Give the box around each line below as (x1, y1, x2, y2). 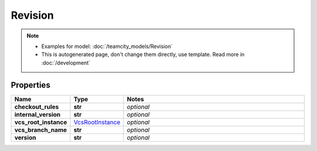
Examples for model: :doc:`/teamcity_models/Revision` (41, 43, 173, 50)
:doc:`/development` (41, 59, 90, 66)
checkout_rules (14, 102, 59, 111)
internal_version (14, 110, 61, 118)
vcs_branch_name (14, 126, 68, 134)
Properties (11, 80, 50, 90)
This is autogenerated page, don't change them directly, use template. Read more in (41, 51, 245, 58)
